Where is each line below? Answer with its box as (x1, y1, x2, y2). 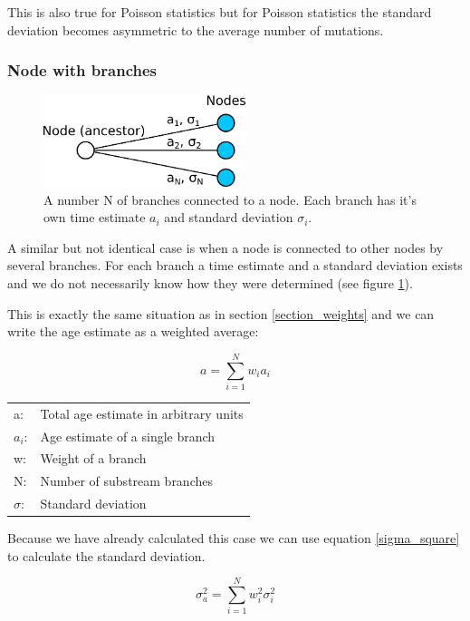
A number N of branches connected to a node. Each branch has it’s (43, 189, 417, 209)
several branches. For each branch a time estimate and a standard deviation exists (7, 256, 463, 275)
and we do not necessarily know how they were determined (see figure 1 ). (7, 274, 413, 293)
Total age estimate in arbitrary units (40, 403, 244, 422)
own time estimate (43, 208, 146, 227)
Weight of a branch (40, 449, 147, 468)
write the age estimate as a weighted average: (7, 322, 259, 341)
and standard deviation (164, 208, 293, 227)
